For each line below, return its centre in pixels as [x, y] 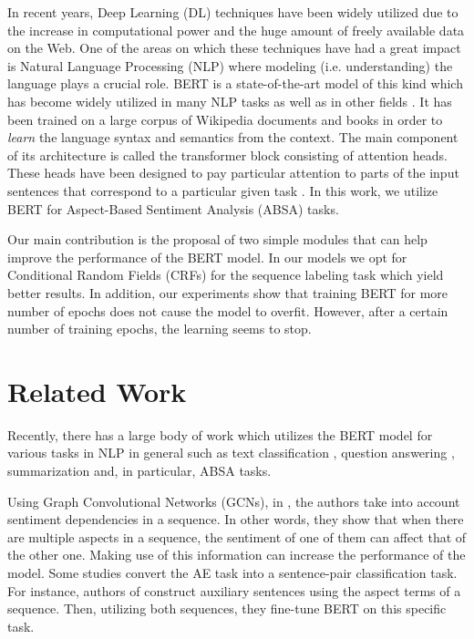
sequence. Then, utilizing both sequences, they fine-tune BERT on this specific [227, 608]
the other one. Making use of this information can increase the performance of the [237, 555]
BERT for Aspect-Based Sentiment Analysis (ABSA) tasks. [173, 208]
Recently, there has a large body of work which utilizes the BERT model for [220, 434]
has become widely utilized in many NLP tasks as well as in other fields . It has [230, 101]
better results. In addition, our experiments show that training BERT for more [228, 292]
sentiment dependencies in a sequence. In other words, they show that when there [236, 519]
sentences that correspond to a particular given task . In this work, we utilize [223, 190]
